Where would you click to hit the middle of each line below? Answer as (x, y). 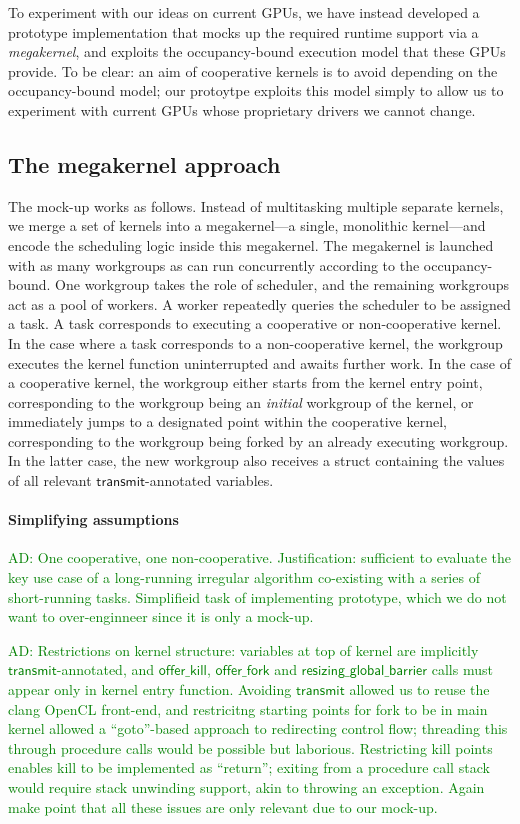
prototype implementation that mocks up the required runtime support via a (243, 31)
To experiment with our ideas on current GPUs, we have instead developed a (244, 12)
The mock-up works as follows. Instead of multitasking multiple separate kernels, (256, 205)
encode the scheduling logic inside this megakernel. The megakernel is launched (251, 244)
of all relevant (50, 480)
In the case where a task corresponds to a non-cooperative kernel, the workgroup (255, 342)
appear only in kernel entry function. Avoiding (150, 689)
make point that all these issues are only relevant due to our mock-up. (223, 806)
